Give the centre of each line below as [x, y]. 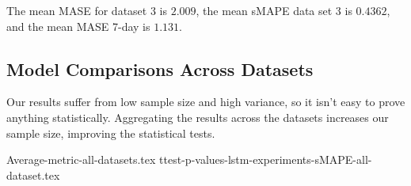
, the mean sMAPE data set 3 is [274, 10]
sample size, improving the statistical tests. [111, 133]
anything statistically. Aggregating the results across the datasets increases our [198, 117]
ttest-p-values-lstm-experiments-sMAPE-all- [266, 159]
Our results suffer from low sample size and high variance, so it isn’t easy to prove [206, 102]
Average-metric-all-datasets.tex [81, 159]
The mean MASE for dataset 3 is [87, 10]
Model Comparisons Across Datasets [160, 68]
